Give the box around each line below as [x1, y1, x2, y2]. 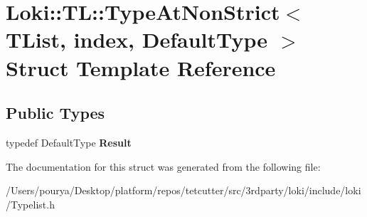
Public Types [6, 102, 105, 124]
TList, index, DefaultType [6, 25, 268, 54]
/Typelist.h [6, 196, 55, 211]
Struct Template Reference [6, 53, 276, 82]
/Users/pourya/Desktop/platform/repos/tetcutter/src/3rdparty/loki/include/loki [6, 183, 361, 198]
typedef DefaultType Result [6, 134, 132, 149]
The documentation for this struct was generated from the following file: [6, 159, 321, 174]
